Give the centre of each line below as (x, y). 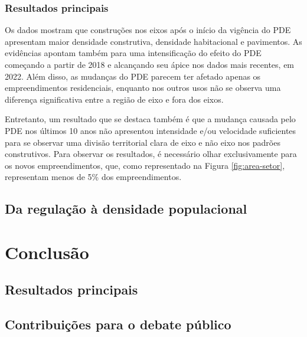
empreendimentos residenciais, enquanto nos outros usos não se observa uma (143, 88)
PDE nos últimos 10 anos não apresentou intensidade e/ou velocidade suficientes (151, 130)
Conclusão (47, 252)
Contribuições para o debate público (118, 324)
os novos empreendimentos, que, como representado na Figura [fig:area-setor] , (145, 165)
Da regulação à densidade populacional (126, 209)
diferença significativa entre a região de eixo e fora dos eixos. (114, 99)
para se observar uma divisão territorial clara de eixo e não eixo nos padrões (143, 142)
